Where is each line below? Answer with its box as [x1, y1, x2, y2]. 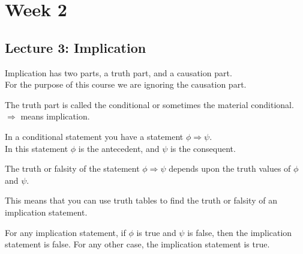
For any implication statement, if [5, 226, 126, 238]
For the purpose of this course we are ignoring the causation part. [5, 78, 247, 91]
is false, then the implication [187, 226, 292, 238]
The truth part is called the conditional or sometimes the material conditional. [5, 98, 294, 110]
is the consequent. [170, 142, 236, 154]
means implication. [20, 110, 90, 122]
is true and [136, 226, 176, 238]
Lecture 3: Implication [5, 38, 146, 56]
